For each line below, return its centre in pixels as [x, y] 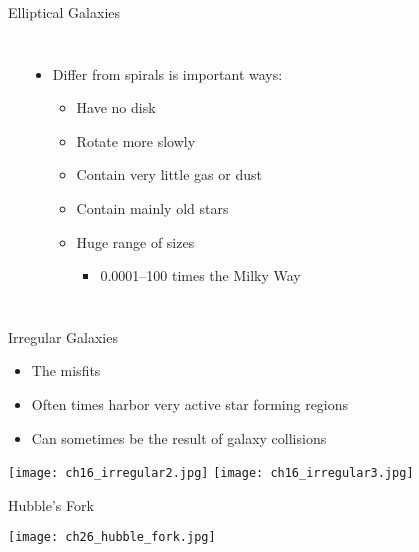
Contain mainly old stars [152, 207]
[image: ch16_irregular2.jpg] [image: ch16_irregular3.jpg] [211, 473]
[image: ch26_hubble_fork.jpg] [112, 537]
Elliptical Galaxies [64, 12]
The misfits [66, 370]
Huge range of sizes [135, 241]
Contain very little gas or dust [169, 174]
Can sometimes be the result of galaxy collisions [179, 437]
